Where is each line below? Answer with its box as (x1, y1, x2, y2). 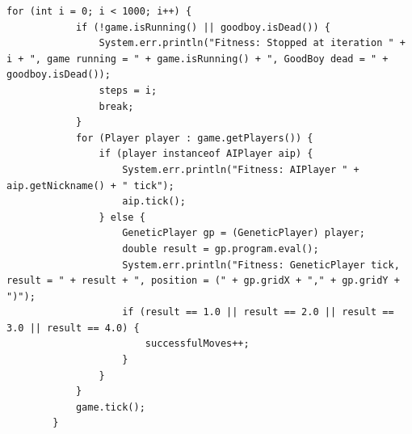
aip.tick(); (122, 196, 186, 208)
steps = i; (99, 84, 158, 96)
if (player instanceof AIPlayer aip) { (99, 148, 313, 160)
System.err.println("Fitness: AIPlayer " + (122, 163, 359, 175)
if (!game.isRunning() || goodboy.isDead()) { (75, 21, 330, 33)
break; (99, 100, 134, 112)
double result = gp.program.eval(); (122, 242, 319, 255)
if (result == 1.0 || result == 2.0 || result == (122, 306, 394, 318)
